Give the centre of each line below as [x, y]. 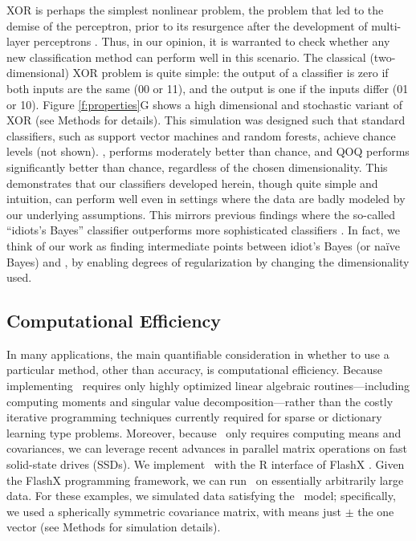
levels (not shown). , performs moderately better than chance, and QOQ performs [208, 151]
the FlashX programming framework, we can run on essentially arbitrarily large [205, 480]
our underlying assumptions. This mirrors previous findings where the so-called [201, 214]
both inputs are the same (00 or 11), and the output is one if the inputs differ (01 [208, 88]
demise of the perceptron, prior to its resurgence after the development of [187, 25]
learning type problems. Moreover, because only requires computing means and [204, 432]
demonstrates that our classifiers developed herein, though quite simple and [192, 183]
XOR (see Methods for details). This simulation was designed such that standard [206, 120]
